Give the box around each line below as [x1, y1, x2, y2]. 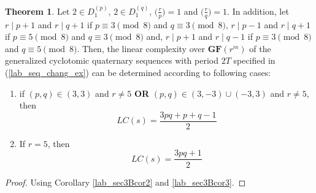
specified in [233, 54, 276, 67]
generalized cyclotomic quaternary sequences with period [5, 54, 218, 67]
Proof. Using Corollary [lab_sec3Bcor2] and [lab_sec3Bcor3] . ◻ [5, 175, 246, 188]
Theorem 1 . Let [5, 4, 70, 17]
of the [249, 42, 271, 55]
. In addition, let [227, 4, 289, 17]
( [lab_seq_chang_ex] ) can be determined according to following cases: [5, 66, 271, 79]
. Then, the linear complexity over [77, 42, 205, 55]
